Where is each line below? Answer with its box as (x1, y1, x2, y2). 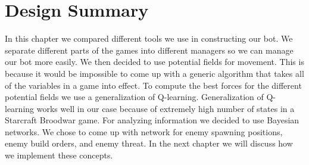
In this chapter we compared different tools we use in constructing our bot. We (5, 32, 293, 45)
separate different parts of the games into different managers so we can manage (5, 43, 294, 56)
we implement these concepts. (5, 149, 113, 161)
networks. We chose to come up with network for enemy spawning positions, (5, 125, 283, 138)
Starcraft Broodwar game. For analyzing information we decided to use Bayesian (5, 114, 299, 126)
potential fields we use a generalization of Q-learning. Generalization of (5, 91, 264, 103)
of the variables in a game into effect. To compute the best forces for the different (5, 79, 302, 91)
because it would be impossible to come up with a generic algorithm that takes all (5, 67, 304, 79)
